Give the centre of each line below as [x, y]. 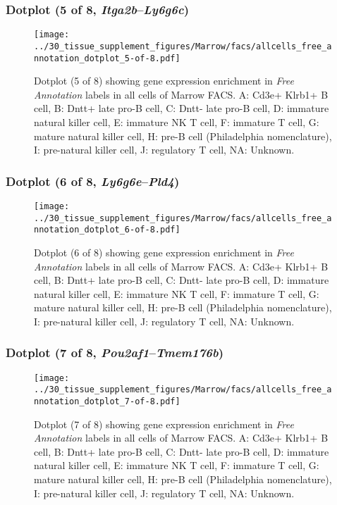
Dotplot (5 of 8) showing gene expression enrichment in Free [164, 81]
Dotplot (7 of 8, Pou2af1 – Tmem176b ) [115, 353]
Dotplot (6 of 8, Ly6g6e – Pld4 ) [93, 181]
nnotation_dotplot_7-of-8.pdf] [107, 402]
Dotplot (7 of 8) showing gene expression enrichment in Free [164, 424]
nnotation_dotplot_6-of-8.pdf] [107, 230]
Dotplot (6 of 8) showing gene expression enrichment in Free [164, 252]
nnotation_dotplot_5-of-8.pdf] [107, 58]
